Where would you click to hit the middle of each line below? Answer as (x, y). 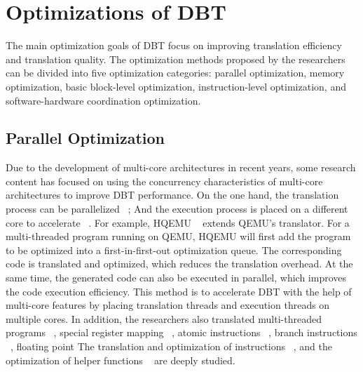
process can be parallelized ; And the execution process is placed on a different (177, 209)
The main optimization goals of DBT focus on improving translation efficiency (174, 45)
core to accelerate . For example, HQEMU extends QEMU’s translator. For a (178, 222)
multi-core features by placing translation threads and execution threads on (168, 305)
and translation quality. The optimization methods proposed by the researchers (176, 59)
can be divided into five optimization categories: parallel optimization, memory (175, 73)
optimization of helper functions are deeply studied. (121, 360)
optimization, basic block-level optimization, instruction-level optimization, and (176, 86)
